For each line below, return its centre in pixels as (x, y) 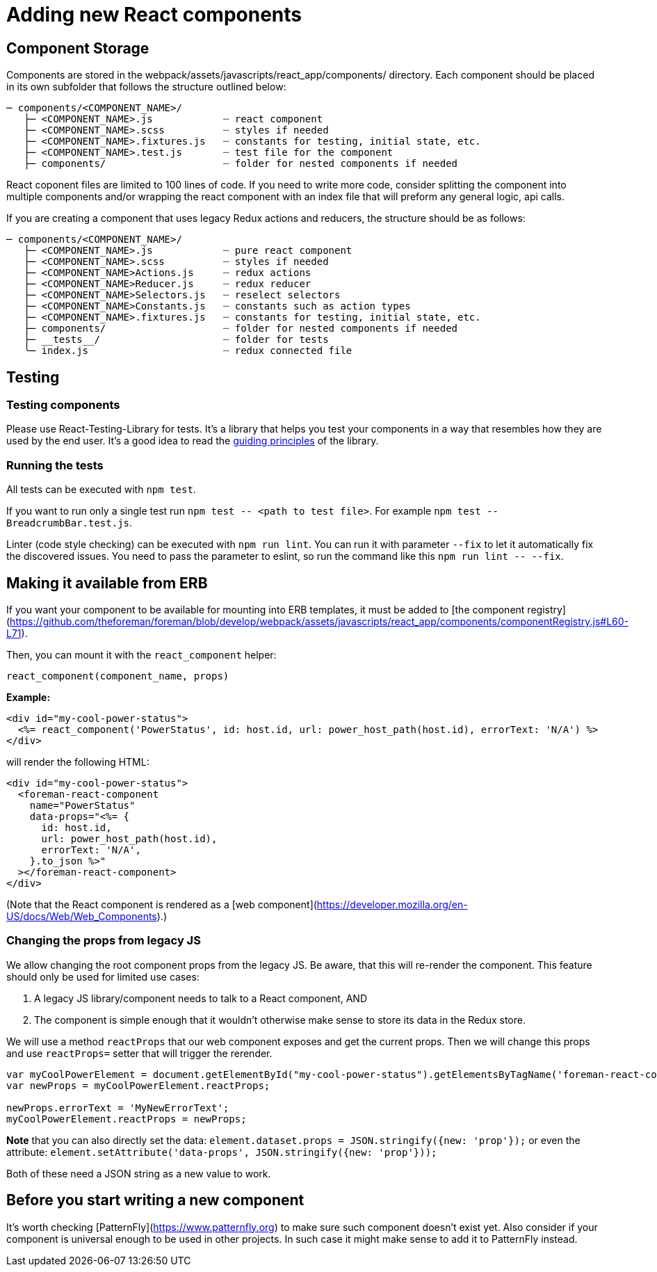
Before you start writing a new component (155, 1200)
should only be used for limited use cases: (103, 976)
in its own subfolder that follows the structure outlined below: (146, 87)
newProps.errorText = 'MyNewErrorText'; (118, 1108)
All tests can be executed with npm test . (101, 490)
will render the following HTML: (78, 762)
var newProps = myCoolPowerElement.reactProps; (138, 1085)
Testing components (63, 405)
